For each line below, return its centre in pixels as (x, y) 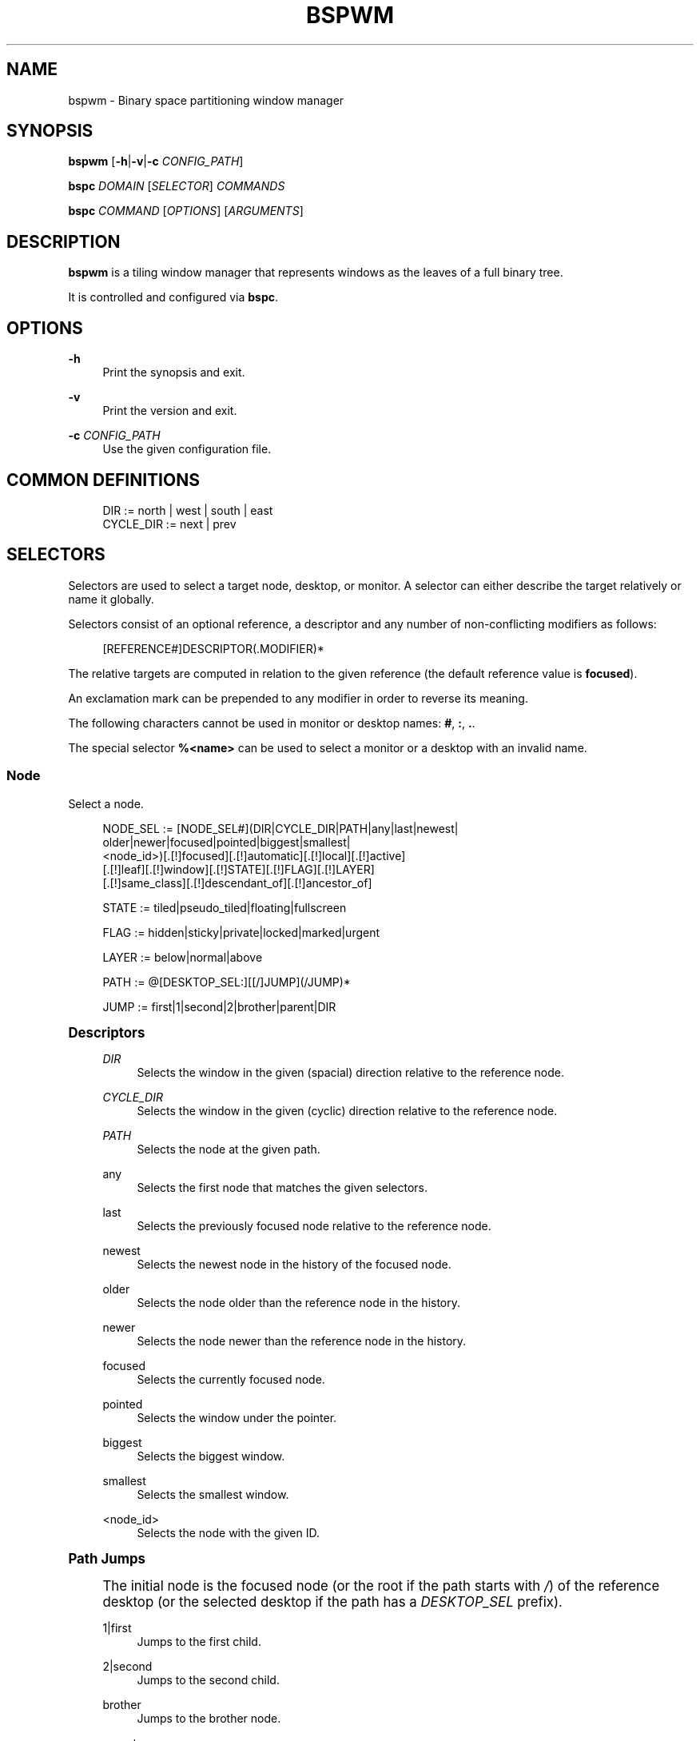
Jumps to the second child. (208, 1679)
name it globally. (111, 599)
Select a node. (106, 803)
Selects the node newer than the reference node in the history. (302, 1341)
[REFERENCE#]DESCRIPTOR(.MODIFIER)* (213, 648)
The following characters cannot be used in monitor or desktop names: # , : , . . (272, 723)
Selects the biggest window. (211, 1456)
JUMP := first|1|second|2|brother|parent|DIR (219, 1006)
